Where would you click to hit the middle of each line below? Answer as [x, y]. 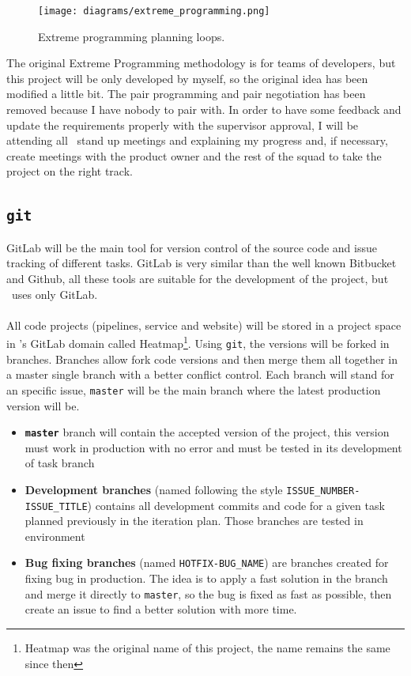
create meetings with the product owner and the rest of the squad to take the [194, 155]
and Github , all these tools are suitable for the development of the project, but [198, 278]
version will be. [43, 405]
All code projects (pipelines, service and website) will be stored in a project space [204, 325]
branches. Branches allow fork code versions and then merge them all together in [202, 359]
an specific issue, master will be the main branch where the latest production [194, 389]
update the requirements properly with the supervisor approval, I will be [183, 125]
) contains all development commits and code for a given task [236, 505]
